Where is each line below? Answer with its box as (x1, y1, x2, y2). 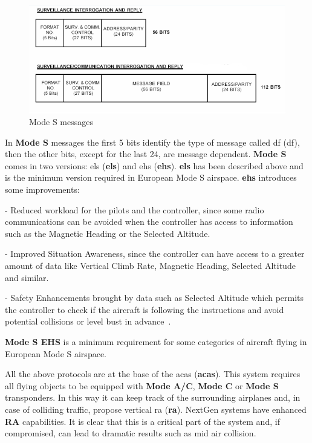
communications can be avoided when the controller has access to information (5, 215, 293, 228)
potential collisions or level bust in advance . (5, 315, 171, 328)
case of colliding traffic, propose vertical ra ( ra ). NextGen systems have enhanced (5, 403, 307, 415)
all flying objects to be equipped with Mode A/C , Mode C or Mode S (5, 379, 279, 392)
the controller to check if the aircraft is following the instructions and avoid (5, 303, 284, 315)
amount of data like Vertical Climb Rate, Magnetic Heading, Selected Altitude (5, 259, 296, 272)
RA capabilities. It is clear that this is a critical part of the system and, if (5, 415, 280, 427)
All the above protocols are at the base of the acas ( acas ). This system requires (5, 367, 301, 380)
